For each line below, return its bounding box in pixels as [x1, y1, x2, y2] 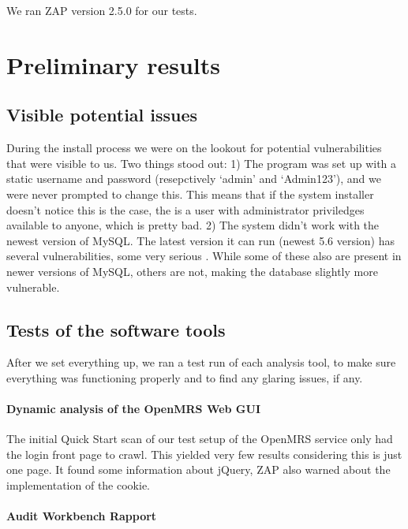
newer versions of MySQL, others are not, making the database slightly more [6, 263, 378, 279]
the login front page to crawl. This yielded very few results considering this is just [6, 445, 402, 462]
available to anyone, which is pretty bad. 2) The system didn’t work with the [6, 217, 380, 233]
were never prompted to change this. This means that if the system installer [6, 185, 374, 202]
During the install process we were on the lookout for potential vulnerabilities [6, 140, 382, 156]
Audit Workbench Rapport [6, 508, 157, 524]
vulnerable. [6, 278, 60, 295]
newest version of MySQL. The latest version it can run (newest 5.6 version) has [6, 232, 395, 248]
